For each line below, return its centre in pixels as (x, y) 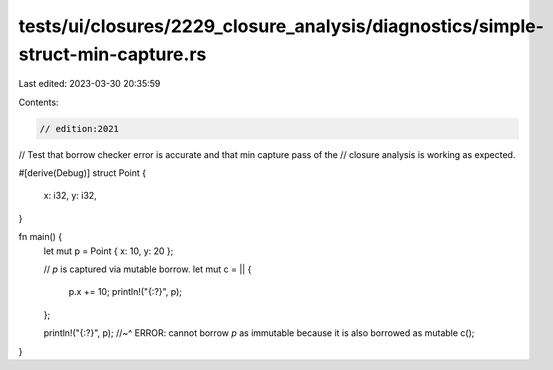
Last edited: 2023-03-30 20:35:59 (89, 84)
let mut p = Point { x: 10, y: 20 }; (108, 251)
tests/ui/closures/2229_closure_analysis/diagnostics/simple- (281, 26)
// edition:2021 (79, 128)
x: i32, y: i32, (70, 196)
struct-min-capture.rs (112, 54)
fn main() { (40, 237)
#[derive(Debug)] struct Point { (82, 173)
